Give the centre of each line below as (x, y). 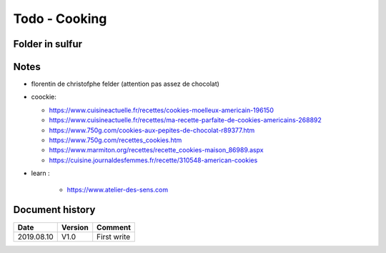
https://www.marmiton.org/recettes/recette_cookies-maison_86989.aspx (156, 150)
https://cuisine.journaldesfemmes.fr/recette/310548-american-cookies (153, 160)
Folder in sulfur (48, 44)
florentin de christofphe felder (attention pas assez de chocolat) (125, 84)
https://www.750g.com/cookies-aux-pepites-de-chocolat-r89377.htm (152, 130)
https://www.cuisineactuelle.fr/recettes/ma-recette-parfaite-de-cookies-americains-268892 (185, 120)
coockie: (44, 97)
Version (75, 227)
